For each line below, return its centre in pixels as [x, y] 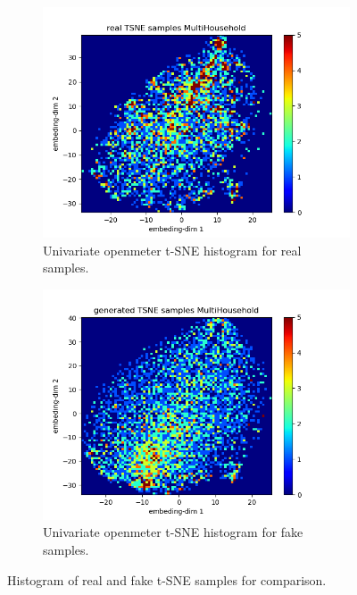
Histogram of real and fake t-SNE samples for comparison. [167, 579]
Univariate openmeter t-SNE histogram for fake [173, 532]
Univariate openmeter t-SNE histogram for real [172, 250]
